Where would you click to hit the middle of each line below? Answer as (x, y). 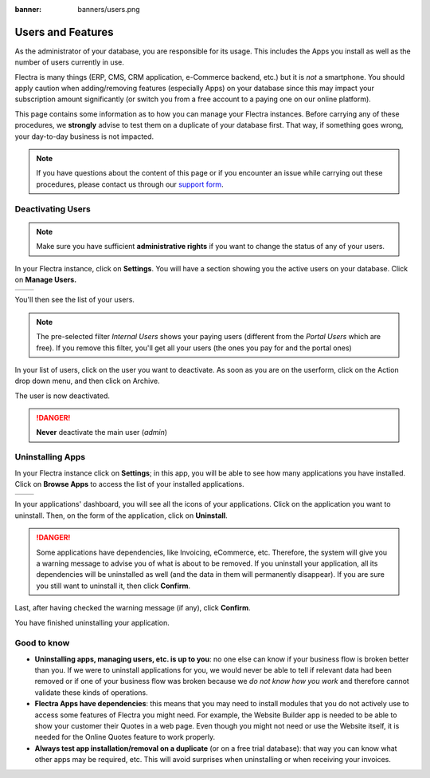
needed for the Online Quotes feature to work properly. (125, 737)
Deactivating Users (53, 209)
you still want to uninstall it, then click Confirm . (113, 586)
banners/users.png (109, 9)
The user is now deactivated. (63, 396)
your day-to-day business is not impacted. (84, 136)
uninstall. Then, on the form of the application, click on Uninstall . (121, 515)
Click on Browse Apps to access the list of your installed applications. (129, 484)
